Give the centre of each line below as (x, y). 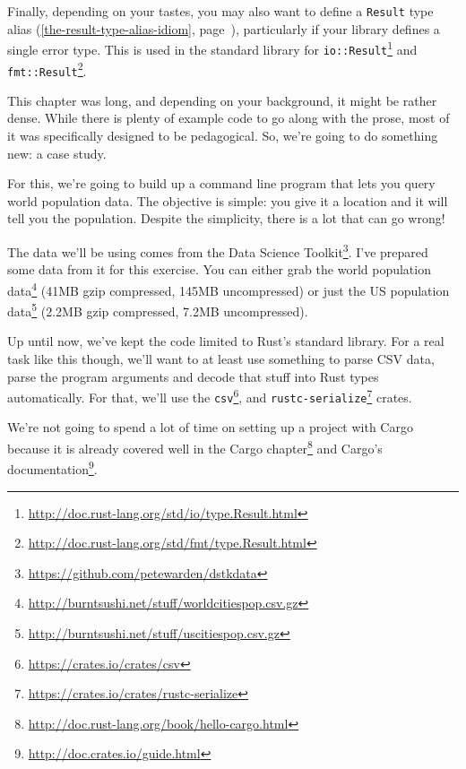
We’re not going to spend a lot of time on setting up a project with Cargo (210, 427)
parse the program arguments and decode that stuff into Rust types (193, 376)
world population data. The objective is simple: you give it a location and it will (228, 200)
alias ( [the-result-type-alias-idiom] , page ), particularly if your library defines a (224, 28)
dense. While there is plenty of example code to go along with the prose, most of (229, 118)
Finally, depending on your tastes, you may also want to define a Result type (220, 11)
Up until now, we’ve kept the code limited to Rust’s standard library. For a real (226, 341)
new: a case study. (57, 153)
